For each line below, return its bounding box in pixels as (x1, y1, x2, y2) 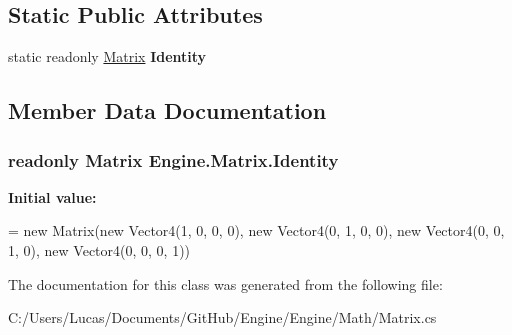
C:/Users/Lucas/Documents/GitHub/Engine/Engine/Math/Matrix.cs (8, 307, 437, 328)
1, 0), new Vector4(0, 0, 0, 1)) (8, 239, 191, 260)
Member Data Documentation (8, 95, 327, 126)
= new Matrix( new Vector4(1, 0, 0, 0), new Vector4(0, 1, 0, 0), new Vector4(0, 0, (8, 220, 505, 241)
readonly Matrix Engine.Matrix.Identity (8, 147, 339, 172)
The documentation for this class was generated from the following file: (8, 273, 443, 294)
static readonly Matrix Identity (8, 46, 207, 67)
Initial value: (8, 186, 97, 207)
